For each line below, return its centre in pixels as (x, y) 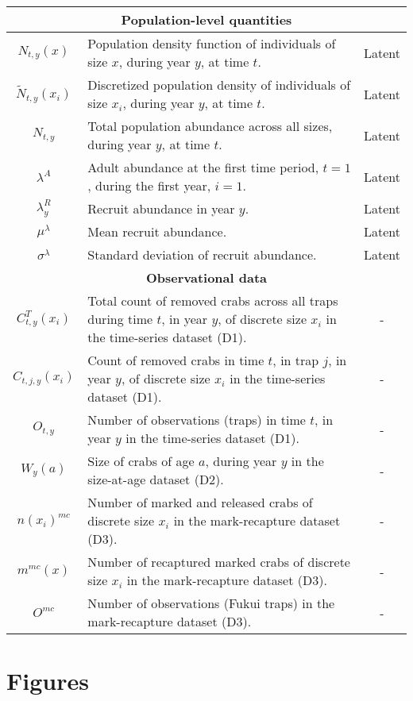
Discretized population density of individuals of (219, 85)
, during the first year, (149, 185)
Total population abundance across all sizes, (210, 126)
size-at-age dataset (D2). (156, 479)
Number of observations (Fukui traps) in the (211, 603)
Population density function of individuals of (212, 43)
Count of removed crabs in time (176, 360)
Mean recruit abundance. (157, 231)
